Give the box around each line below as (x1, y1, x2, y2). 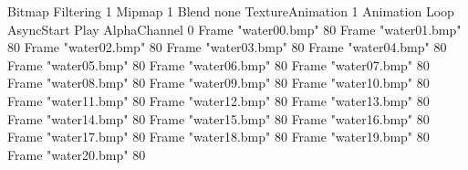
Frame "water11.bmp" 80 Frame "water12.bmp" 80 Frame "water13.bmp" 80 (7, 90, 430, 110)
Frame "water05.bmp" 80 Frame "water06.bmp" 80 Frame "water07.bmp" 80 (7, 55, 430, 74)
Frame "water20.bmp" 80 (7, 144, 146, 164)
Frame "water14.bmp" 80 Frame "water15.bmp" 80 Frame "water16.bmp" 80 (7, 109, 430, 128)
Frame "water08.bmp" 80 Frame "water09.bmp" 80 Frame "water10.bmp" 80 (7, 73, 430, 92)
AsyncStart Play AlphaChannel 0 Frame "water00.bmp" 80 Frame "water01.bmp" (7, 19, 462, 38)
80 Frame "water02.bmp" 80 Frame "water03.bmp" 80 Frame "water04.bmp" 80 (7, 37, 447, 57)
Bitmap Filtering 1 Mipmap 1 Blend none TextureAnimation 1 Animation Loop (7, 2, 454, 20)
